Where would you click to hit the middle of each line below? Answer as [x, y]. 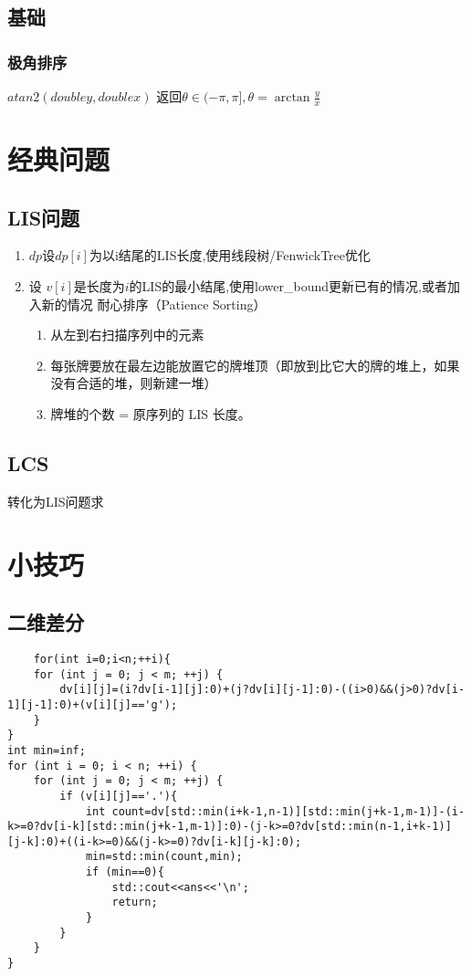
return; [135, 903]
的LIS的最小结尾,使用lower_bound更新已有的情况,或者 [288, 286]
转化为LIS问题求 [56, 501]
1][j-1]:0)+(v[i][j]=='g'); [93, 704]
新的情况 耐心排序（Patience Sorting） [154, 304]
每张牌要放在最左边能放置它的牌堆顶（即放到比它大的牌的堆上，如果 [255, 365]
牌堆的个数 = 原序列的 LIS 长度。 [151, 413]
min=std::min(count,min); [164, 857]
